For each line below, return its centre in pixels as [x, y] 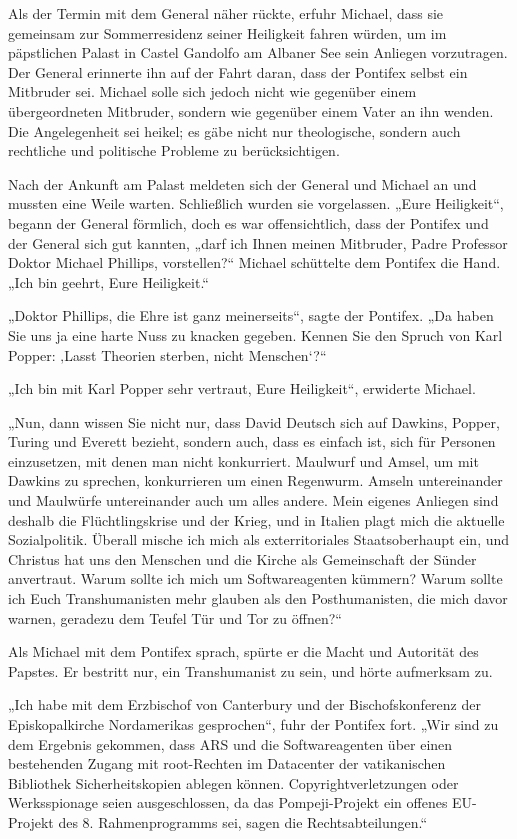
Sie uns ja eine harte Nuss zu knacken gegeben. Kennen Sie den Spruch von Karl [255, 334]
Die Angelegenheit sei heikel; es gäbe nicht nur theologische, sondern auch [234, 130]
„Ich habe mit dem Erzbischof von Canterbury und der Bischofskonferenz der [244, 704]
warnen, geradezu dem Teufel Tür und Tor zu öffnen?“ [175, 617]
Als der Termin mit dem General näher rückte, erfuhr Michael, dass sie [226, 13]
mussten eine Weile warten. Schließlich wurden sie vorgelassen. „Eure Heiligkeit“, [256, 203]
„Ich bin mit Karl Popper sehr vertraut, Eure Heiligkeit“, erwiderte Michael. [242, 388]
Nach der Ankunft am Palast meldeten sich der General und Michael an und [242, 183]
